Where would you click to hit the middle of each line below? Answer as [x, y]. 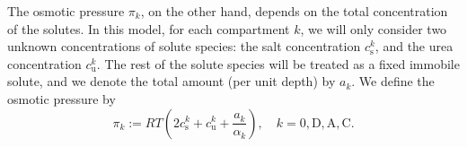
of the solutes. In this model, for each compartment [149, 28]
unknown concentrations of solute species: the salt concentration [184, 46]
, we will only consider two [374, 28]
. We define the [393, 81]
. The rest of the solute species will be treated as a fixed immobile [278, 63]
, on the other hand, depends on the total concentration [294, 11]
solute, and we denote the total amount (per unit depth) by [172, 81]
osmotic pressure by [62, 98]
